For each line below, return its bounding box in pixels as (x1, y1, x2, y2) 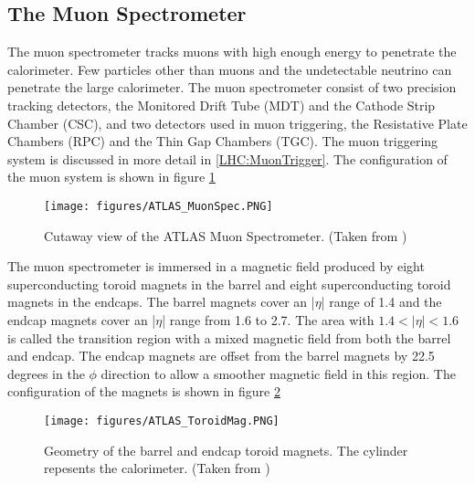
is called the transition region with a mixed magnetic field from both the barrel (7, 328, 451, 347)
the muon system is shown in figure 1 (7, 167, 216, 186)
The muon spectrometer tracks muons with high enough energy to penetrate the (7, 42, 457, 61)
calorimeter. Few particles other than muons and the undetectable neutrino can (7, 59, 452, 79)
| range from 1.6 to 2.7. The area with (162, 310, 375, 329)
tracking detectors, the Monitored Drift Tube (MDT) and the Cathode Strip (7, 95, 436, 114)
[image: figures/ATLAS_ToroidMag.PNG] (44, 414, 280, 427)
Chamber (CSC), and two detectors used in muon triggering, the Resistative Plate (7, 113, 468, 132)
